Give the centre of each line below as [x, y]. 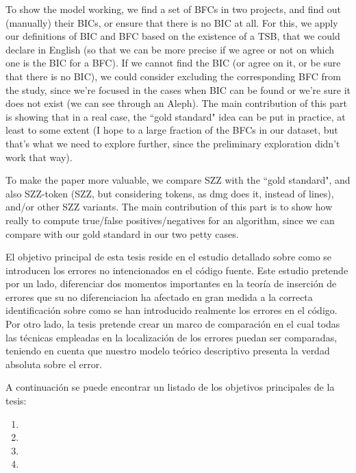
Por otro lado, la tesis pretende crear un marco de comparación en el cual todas [173, 324]
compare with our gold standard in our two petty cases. [122, 233]
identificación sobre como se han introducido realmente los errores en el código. [171, 310]
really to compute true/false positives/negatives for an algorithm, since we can [170, 220]
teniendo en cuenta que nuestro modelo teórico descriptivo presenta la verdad [168, 351]
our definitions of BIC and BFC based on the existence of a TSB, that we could [173, 36]
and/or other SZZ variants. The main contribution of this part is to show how [169, 207]
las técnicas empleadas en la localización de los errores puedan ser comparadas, [171, 337]
